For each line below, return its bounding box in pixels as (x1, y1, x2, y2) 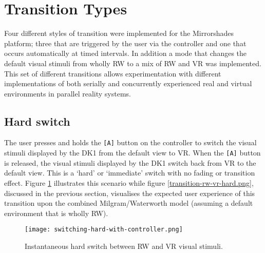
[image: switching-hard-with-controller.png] (25, 226, 183, 233)
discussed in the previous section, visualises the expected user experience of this (4, 187, 255, 198)
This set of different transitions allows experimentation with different (4, 68, 221, 79)
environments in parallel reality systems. (4, 88, 131, 99)
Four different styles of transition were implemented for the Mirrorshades (4, 28, 234, 38)
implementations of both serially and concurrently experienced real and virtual (4, 78, 252, 89)
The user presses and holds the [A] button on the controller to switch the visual (4, 137, 257, 148)
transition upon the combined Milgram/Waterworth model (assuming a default (4, 198, 253, 208)
